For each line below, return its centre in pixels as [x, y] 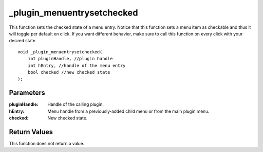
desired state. [23, 41]
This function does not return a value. [47, 143]
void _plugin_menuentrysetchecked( [60, 52]
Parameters [27, 93]
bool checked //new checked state [69, 72]
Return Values [31, 132]
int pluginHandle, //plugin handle [70, 59]
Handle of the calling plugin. [76, 104]
